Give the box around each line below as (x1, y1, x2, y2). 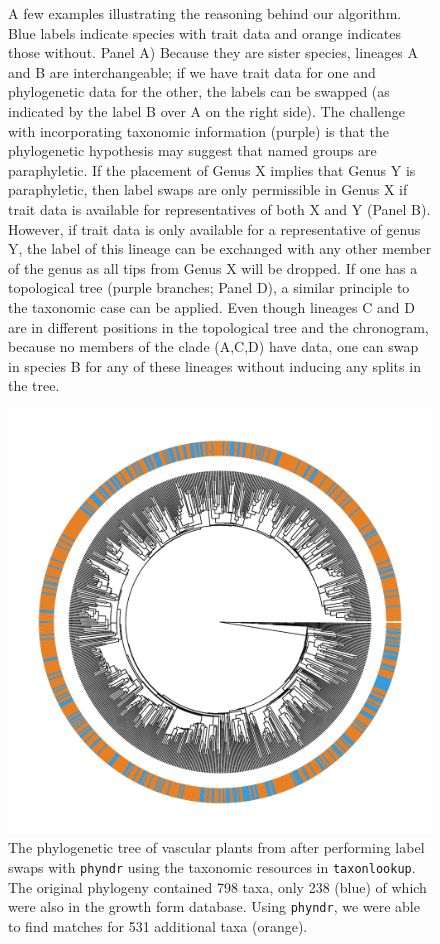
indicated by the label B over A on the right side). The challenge (8, 100, 405, 121)
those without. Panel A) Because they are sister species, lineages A (8, 42, 419, 63)
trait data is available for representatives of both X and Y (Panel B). (8, 198, 431, 219)
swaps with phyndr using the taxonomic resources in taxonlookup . (8, 857, 416, 878)
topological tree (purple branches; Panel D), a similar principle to (8, 277, 410, 298)
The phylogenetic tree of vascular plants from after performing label (8, 837, 425, 858)
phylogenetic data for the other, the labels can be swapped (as (8, 81, 390, 102)
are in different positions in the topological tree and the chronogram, (8, 316, 429, 337)
